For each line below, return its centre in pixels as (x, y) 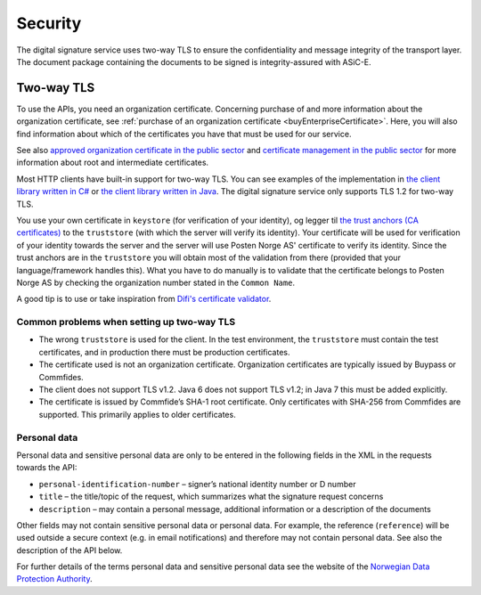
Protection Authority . (54, 579)
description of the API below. (69, 550)
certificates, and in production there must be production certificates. (164, 352)
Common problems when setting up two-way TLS (126, 322)
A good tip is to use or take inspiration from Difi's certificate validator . (144, 299)
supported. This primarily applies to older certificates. (137, 414)
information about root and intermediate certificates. (113, 163)
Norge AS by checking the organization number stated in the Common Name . (156, 282)
